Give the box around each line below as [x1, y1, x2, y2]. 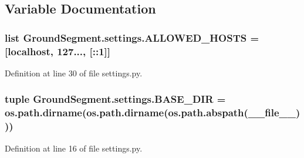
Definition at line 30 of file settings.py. [5, 66, 143, 79]
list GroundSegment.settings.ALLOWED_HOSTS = [5, 30, 259, 45]
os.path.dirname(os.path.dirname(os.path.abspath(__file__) [5, 105, 300, 120]
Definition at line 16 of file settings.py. [5, 142, 143, 154]
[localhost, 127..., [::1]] [5, 43, 111, 58]
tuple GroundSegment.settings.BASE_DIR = [5, 92, 226, 106]
